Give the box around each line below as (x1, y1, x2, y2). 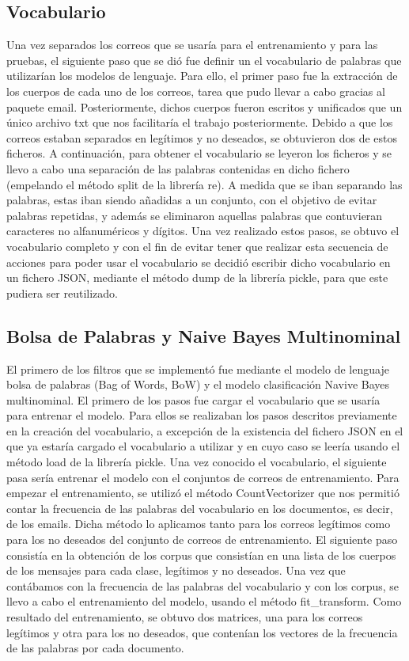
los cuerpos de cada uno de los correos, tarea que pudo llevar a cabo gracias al (6, 82, 385, 99)
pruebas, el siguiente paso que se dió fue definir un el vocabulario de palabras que (6, 51, 402, 68)
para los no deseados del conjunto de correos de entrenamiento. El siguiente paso (6, 531, 398, 548)
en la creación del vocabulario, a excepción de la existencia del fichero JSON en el (6, 422, 403, 439)
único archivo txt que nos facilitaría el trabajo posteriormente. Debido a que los (6, 114, 393, 131)
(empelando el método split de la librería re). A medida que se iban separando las (6, 176, 403, 192)
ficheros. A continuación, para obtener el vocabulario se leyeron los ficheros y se (6, 145, 392, 161)
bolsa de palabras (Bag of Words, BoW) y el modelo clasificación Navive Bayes (6, 376, 390, 393)
